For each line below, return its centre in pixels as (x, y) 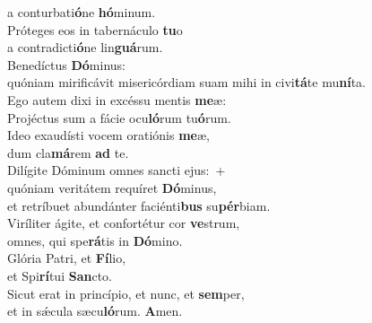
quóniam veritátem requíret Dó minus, (112, 187)
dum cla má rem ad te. (68, 152)
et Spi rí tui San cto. (60, 275)
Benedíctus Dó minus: (66, 64)
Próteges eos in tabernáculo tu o (95, 29)
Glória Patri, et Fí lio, (67, 258)
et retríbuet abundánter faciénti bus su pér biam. (139, 205)
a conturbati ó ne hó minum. (82, 12)
